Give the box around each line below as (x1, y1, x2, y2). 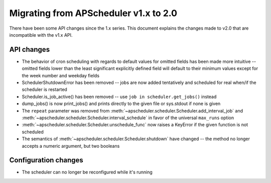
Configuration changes (9, 156, 84, 164)
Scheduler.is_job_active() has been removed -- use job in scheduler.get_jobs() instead (22, 94, 217, 100)
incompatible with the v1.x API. (9, 32, 73, 38)
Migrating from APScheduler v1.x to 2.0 (9, 8, 178, 19)
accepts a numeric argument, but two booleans (22, 143, 120, 149)
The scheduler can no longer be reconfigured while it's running (22, 169, 153, 175)
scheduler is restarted (22, 86, 67, 93)
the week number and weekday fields (22, 72, 100, 78)
